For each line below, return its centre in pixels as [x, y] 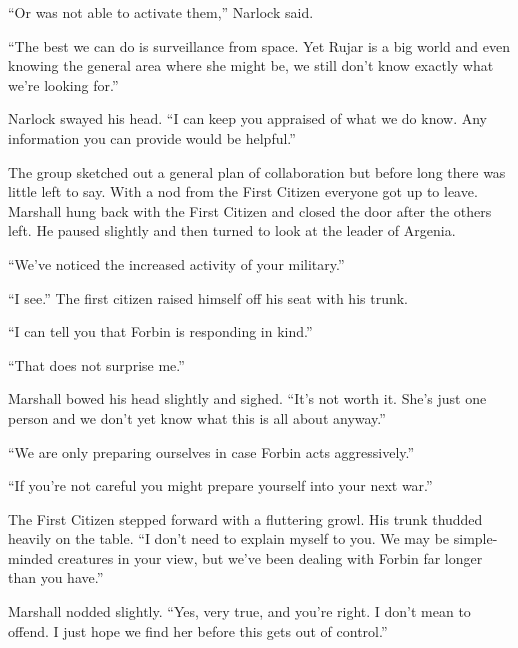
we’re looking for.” [63, 84]
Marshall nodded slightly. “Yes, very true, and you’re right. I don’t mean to [239, 611]
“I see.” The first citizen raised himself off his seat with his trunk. [208, 297]
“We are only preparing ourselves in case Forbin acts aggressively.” [211, 451]
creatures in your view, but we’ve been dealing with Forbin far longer [270, 557]
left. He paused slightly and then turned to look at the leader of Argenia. [232, 230]
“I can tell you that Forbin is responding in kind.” [160, 331]
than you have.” [56, 577]
